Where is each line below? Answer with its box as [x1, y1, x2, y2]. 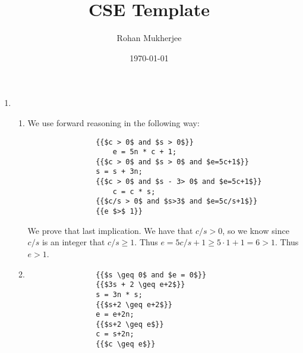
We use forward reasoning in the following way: [27, 116, 200, 129]
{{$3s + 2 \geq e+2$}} [96, 280, 185, 289]
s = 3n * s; [96, 290, 143, 299]
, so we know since [222, 224, 289, 236]
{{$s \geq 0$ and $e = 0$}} [96, 270, 207, 279]
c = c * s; [112, 187, 156, 196]
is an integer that [42, 236, 105, 248]
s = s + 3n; [96, 167, 143, 176]
